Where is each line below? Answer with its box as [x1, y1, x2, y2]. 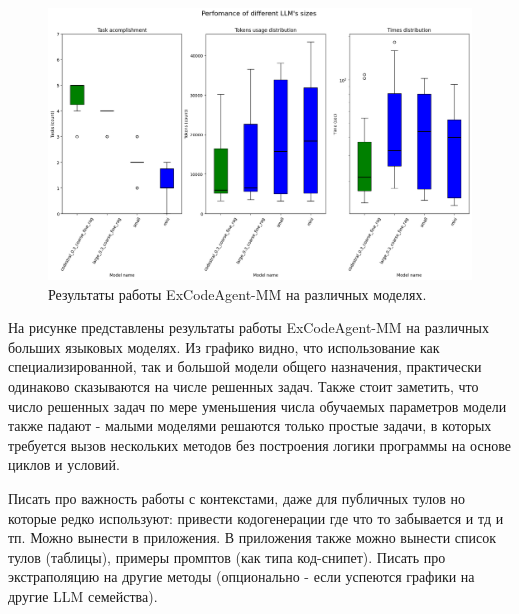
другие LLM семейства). [8, 585, 158, 606]
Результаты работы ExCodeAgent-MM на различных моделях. [48, 283, 427, 304]
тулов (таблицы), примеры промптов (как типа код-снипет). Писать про [8, 546, 446, 567]
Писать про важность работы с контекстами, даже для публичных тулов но [8, 487, 466, 508]
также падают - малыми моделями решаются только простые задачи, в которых [8, 415, 492, 436]
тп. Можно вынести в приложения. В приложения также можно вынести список [8, 527, 497, 548]
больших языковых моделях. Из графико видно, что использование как [8, 336, 440, 357]
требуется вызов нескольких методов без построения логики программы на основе [8, 434, 511, 455]
